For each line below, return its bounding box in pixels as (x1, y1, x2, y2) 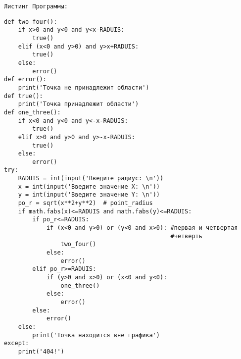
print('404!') (18, 348, 64, 355)
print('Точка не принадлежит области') (18, 84, 149, 91)
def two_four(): (4, 18, 57, 25)
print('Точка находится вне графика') (32, 331, 160, 339)
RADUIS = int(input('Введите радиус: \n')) (18, 175, 164, 182)
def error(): (4, 76, 47, 83)
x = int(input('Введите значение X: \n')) (18, 183, 160, 190)
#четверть (170, 232, 202, 240)
